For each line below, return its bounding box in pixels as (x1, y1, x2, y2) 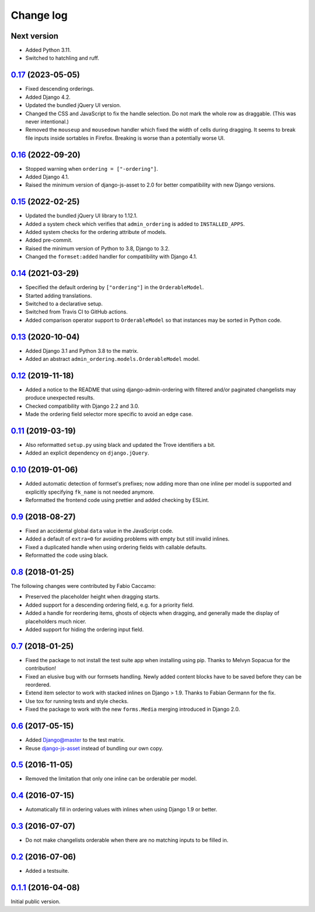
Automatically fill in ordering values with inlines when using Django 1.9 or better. (25, 806, 218, 813)
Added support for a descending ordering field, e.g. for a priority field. (25, 601, 194, 608)
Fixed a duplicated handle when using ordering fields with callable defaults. (25, 543, 207, 550)
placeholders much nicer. (25, 618, 87, 625)
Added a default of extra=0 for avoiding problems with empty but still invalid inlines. (25, 535, 230, 542)
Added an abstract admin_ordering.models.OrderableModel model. (25, 356, 200, 363)
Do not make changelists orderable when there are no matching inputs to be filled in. (25, 837, 229, 844)
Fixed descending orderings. (25, 85, 94, 92)
